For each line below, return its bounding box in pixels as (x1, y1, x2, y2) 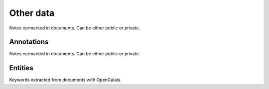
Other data (9, 7, 55, 18)
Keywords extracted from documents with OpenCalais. (9, 77, 122, 83)
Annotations (9, 38, 49, 46)
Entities (9, 64, 33, 72)
